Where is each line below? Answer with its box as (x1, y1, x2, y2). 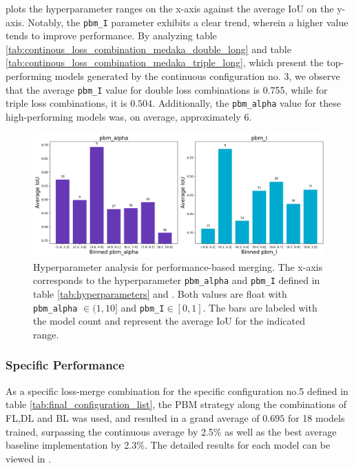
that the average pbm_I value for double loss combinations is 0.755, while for (6, 82, 328, 96)
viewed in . (6, 451, 52, 465)
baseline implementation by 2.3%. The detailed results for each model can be (6, 438, 331, 452)
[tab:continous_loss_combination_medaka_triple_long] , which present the (6, 55, 324, 70)
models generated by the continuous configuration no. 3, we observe (54, 69, 340, 83)
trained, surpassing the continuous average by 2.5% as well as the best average (6, 424, 337, 438)
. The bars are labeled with (202, 300, 317, 314)
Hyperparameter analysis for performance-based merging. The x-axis (33, 259, 323, 274)
